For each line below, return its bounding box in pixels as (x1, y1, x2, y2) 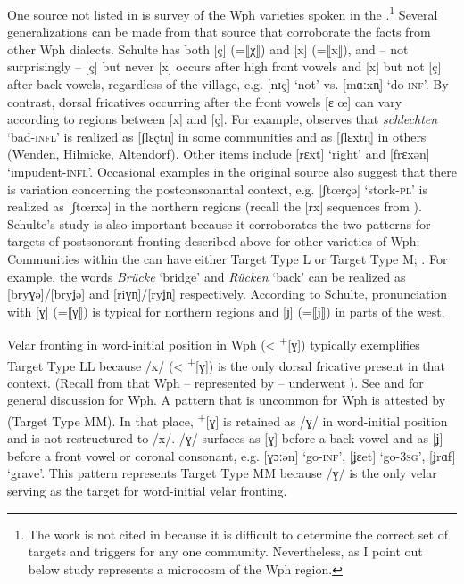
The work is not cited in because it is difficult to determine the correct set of (28, 524, 448, 543)
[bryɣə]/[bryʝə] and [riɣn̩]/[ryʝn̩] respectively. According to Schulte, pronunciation (7, 284, 448, 303)
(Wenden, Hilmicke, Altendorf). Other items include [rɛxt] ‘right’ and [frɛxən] (7, 144, 430, 163)
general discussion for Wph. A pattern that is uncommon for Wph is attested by (7, 391, 446, 409)
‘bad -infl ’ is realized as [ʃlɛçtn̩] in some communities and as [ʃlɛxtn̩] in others (7, 127, 427, 145)
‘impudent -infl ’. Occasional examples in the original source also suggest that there (7, 162, 457, 180)
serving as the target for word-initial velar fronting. (7, 481, 287, 500)
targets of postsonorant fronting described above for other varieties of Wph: (7, 232, 420, 251)
